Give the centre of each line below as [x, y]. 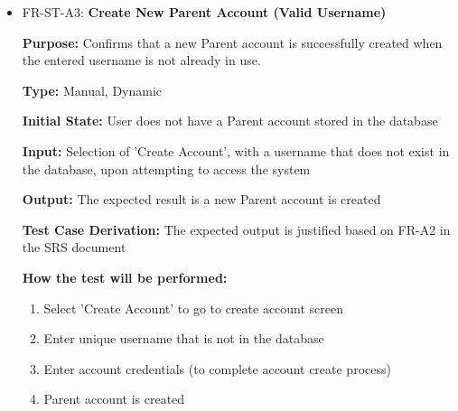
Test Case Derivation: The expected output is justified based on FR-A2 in [236, 229]
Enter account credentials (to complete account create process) [217, 368]
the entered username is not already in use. [141, 60]
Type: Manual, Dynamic [92, 90]
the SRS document [74, 247]
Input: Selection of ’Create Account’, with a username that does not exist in [236, 150]
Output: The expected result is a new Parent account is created [201, 199]
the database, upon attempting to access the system [166, 168]
